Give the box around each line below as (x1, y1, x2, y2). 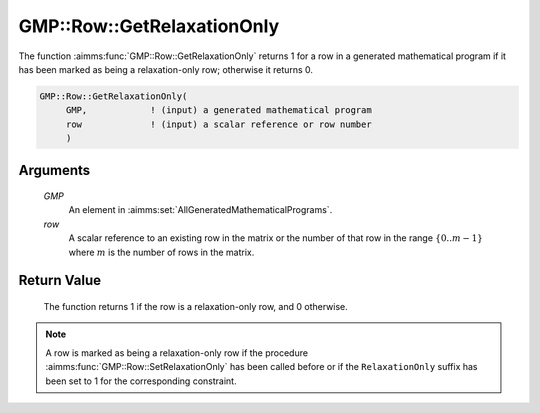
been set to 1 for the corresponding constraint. (45, 375, 237, 387)
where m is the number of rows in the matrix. (68, 246, 255, 258)
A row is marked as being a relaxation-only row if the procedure (45, 346, 309, 359)
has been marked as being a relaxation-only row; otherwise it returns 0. (18, 63, 314, 75)
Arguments (18, 161, 91, 179)
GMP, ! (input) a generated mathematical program (65, 105, 372, 116)
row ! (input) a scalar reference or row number (65, 118, 372, 130)
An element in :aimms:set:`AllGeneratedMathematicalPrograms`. (68, 204, 333, 216)
